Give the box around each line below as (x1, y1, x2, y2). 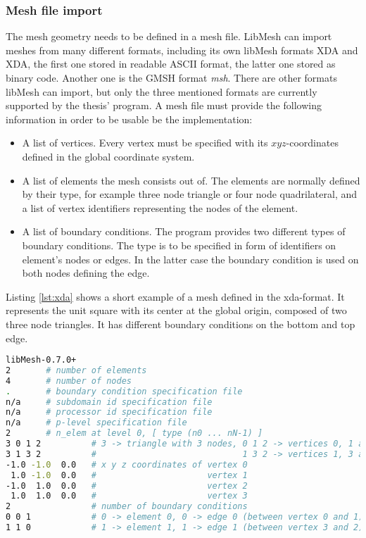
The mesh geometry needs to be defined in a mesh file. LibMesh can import (6, 29, 332, 44)
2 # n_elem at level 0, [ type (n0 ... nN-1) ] (6, 428, 263, 439)
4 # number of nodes (6, 375, 132, 386)
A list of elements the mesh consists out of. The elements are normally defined (22, 173, 360, 187)
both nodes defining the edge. (22, 265, 150, 280)
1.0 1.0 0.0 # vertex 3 (11, 491, 248, 501)
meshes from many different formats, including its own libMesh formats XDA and (6, 42, 358, 57)
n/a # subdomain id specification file (6, 396, 213, 407)
